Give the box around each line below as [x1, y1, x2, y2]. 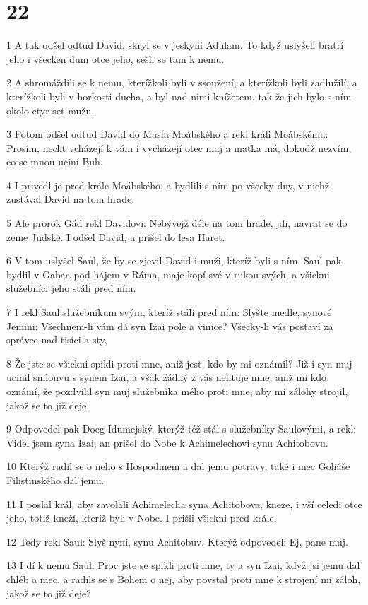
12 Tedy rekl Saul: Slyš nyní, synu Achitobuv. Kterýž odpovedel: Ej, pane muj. [6, 534, 348, 548]
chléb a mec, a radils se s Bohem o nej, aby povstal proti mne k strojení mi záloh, [6, 571, 361, 586]
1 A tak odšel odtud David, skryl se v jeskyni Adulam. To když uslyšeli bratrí [6, 37, 344, 52]
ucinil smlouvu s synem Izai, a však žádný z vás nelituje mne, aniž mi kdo [6, 370, 327, 384]
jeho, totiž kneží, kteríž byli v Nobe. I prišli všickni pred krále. [6, 510, 277, 525]
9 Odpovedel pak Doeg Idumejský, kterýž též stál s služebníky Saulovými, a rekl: [6, 421, 357, 436]
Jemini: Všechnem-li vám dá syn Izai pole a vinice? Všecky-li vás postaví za [6, 318, 333, 333]
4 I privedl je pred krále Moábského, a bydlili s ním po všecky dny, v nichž [6, 177, 329, 192]
